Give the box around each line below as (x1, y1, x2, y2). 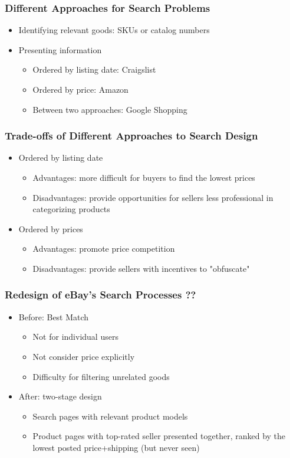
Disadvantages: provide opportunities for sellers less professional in (32, 191, 273, 203)
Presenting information (18, 43, 102, 56)
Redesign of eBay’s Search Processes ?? (5, 287, 196, 302)
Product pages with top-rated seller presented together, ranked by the (32, 430, 286, 442)
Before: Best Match (18, 310, 89, 323)
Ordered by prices (18, 222, 83, 235)
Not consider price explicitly (32, 350, 135, 362)
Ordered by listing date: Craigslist (32, 63, 156, 76)
